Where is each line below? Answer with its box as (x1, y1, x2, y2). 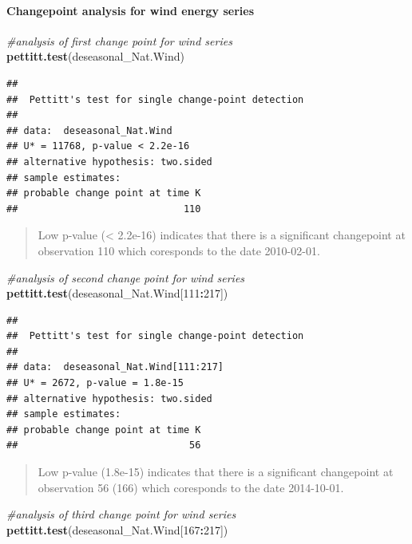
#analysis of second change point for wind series (6, 269, 245, 286)
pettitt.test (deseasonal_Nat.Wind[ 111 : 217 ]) (6, 285, 228, 302)
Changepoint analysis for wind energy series (6, 2, 255, 18)
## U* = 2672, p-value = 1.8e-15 (6, 377, 184, 389)
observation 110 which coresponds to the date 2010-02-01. (38, 242, 320, 258)
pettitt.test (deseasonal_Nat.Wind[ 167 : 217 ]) (6, 521, 228, 538)
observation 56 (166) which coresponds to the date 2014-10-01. (38, 479, 344, 495)
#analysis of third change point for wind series (6, 506, 236, 522)
